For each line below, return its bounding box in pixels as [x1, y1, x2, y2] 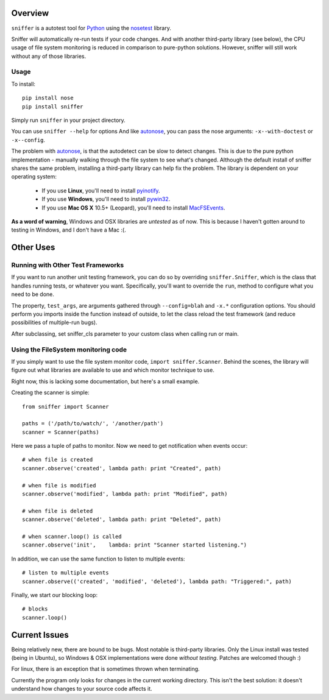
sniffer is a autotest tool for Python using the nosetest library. [11, 24, 172, 32]
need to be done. [11, 291, 54, 298]
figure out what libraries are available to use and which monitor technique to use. [11, 366, 214, 374]
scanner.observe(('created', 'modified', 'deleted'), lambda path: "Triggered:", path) [22, 578, 292, 585]
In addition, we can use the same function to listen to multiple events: [11, 555, 185, 562]
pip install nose [22, 94, 74, 102]
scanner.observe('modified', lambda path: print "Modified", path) [22, 490, 228, 498]
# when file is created [22, 456, 93, 463]
